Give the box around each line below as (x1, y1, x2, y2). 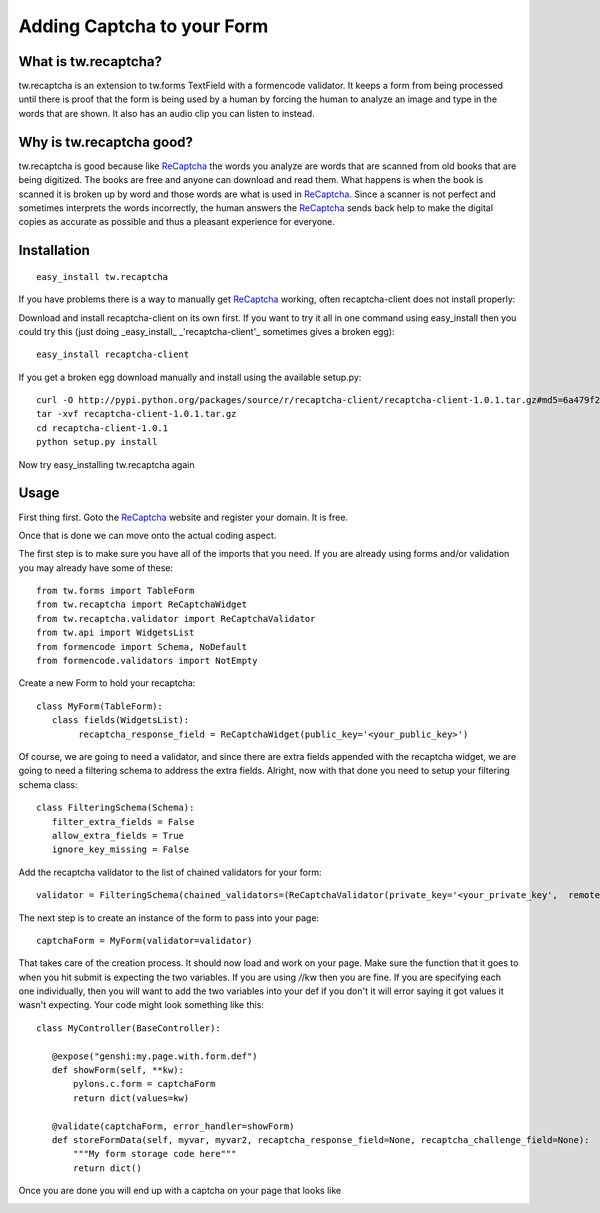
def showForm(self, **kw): (51, 1065, 185, 1076)
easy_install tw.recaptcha (36, 271, 169, 282)
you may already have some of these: (18, 561, 174, 574)
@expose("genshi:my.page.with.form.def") (51, 1050, 259, 1062)
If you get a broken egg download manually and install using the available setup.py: (18, 371, 362, 383)
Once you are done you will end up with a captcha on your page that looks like (18, 1185, 342, 1197)
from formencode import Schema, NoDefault (36, 641, 248, 652)
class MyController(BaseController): (36, 1022, 222, 1034)
